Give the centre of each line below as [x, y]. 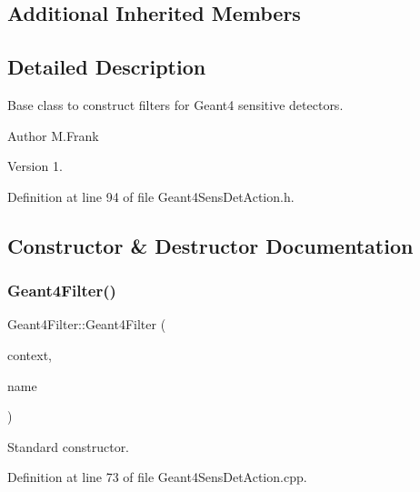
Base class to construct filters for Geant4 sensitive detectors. [175, 104]
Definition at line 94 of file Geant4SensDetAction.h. [151, 196]
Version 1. [35, 166]
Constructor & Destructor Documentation [210, 245]
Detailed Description [107, 67]
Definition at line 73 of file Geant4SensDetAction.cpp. [157, 477]
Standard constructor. [69, 446]
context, [30, 354]
